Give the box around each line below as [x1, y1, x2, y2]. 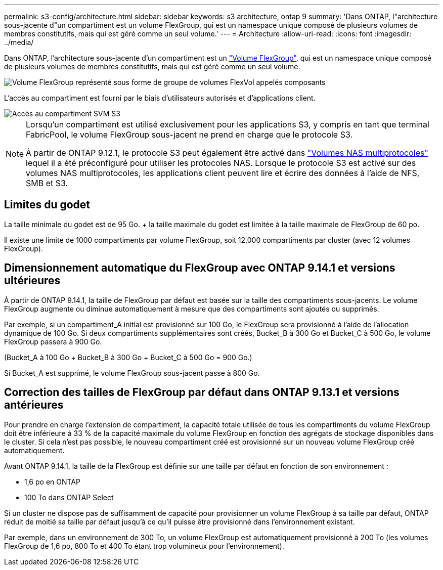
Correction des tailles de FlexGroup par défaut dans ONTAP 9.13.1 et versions [4, 386, 400, 399]
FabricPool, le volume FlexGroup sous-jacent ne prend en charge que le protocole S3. [26, 129, 353, 140]
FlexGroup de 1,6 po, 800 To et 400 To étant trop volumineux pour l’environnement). [4, 541, 284, 550]
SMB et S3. [26, 178, 68, 188]
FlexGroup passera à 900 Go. [4, 337, 102, 346]
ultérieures [4, 274, 61, 287]
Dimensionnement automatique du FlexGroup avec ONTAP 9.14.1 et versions [4, 261, 395, 275]
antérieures [4, 399, 64, 412]
